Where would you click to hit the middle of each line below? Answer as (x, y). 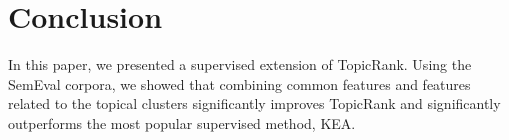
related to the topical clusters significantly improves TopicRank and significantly (254, 103)
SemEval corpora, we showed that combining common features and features (239, 83)
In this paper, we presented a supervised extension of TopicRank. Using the (240, 64)
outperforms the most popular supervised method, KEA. (182, 122)
